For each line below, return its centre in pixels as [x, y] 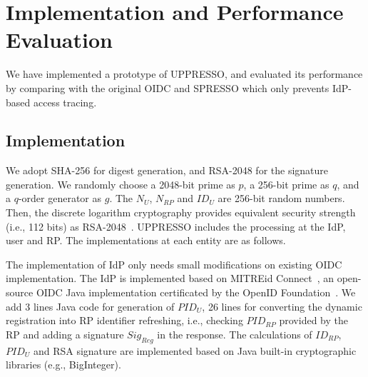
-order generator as [60, 198]
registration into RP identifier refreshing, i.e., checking [124, 320]
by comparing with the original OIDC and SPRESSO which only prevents [168, 87]
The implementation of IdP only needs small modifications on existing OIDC [174, 264]
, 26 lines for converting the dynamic [282, 306]
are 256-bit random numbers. [281, 198]
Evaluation [59, 40]
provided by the [313, 320]
